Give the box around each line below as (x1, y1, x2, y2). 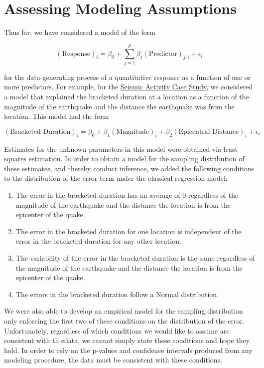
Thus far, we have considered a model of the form (4, 27, 155, 37)
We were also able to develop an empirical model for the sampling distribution (4, 306, 243, 316)
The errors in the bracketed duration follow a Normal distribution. (15, 289, 219, 299)
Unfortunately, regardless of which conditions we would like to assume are (4, 325, 230, 336)
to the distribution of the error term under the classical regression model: (4, 173, 228, 183)
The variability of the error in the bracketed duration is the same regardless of (15, 252, 255, 263)
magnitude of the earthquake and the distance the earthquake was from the (4, 101, 235, 111)
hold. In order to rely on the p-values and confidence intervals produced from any (4, 345, 253, 355)
